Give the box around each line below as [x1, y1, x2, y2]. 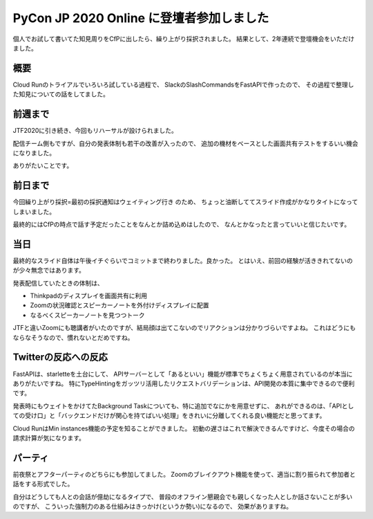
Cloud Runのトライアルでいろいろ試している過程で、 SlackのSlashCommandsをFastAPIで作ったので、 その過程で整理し [12, 80, 354, 89]
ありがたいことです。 [12, 161, 73, 170]
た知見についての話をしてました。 [12, 90, 110, 98]
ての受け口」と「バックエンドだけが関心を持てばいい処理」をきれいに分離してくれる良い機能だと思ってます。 [12, 412, 326, 420]
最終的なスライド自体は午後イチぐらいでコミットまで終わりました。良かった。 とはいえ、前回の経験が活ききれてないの [12, 256, 354, 264]
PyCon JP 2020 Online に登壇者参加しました [12, 10, 269, 26]
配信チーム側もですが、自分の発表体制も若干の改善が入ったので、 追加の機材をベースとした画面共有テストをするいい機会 [12, 139, 358, 147]
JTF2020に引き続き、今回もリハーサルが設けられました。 [12, 127, 178, 135]
